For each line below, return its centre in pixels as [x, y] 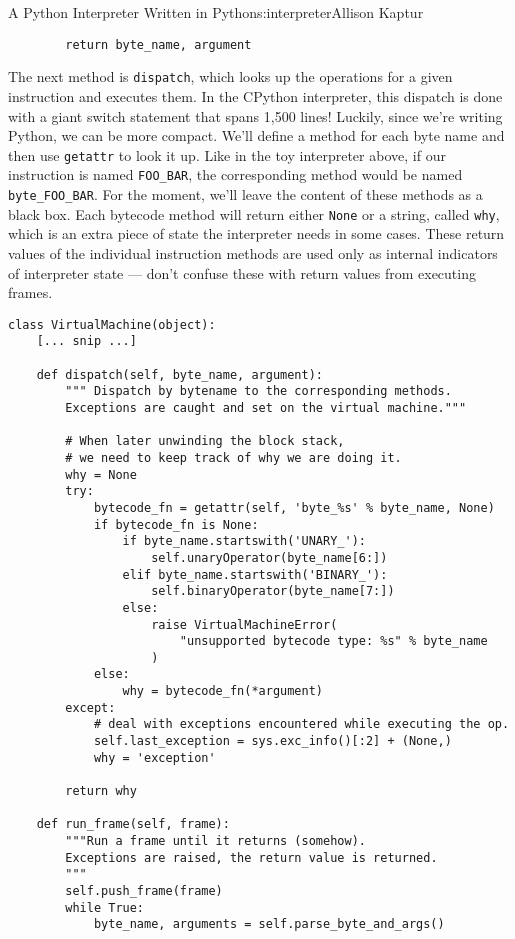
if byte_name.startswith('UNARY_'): [244, 541]
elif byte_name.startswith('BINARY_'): [255, 574]
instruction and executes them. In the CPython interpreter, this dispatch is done [255, 95]
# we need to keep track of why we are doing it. [233, 457]
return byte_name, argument [158, 44]
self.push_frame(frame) [144, 891]
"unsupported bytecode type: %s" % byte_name [333, 641]
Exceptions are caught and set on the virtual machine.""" [266, 407]
